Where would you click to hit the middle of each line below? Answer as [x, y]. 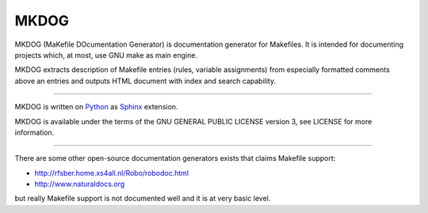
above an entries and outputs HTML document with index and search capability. [145, 81]
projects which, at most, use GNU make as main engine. [106, 55]
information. [34, 132]
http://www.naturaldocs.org [80, 184]
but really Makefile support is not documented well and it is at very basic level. [143, 199]
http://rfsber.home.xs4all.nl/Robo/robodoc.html [112, 173]
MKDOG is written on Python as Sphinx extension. [96, 107]
